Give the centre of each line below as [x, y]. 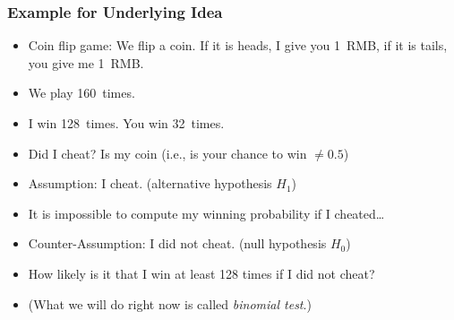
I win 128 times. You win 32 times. [126, 123]
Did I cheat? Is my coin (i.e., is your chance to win [167, 153]
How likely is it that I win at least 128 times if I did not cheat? [201, 273]
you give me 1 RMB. [86, 62]
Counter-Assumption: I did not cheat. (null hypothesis [177, 243]
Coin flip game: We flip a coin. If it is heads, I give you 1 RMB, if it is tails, [238, 45]
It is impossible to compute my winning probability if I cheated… [206, 213]
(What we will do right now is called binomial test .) [170, 303]
